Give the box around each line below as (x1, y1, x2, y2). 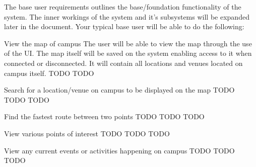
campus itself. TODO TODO (4, 67, 94, 78)
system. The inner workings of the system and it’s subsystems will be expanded (4, 11, 249, 22)
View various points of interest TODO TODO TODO (4, 128, 170, 138)
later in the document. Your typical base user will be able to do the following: (4, 21, 244, 32)
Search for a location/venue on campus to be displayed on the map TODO (4, 85, 235, 95)
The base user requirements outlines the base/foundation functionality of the (4, 2, 241, 12)
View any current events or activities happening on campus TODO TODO (4, 145, 235, 155)
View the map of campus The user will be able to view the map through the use (4, 38, 252, 48)
